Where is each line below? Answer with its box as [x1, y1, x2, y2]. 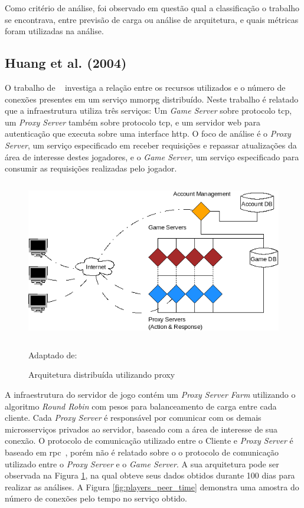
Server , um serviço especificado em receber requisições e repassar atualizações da [5, 138, 297, 151]
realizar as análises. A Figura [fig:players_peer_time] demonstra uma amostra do [5, 480, 299, 493]
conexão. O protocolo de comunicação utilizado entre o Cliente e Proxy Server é [5, 434, 293, 447]
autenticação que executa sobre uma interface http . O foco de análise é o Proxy [5, 127, 291, 140]
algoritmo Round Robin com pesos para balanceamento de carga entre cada [5, 400, 277, 412]
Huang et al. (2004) [5, 54, 127, 72]
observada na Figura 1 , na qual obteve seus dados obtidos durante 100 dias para [5, 469, 295, 481]
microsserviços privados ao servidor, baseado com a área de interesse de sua [5, 423, 278, 435]
